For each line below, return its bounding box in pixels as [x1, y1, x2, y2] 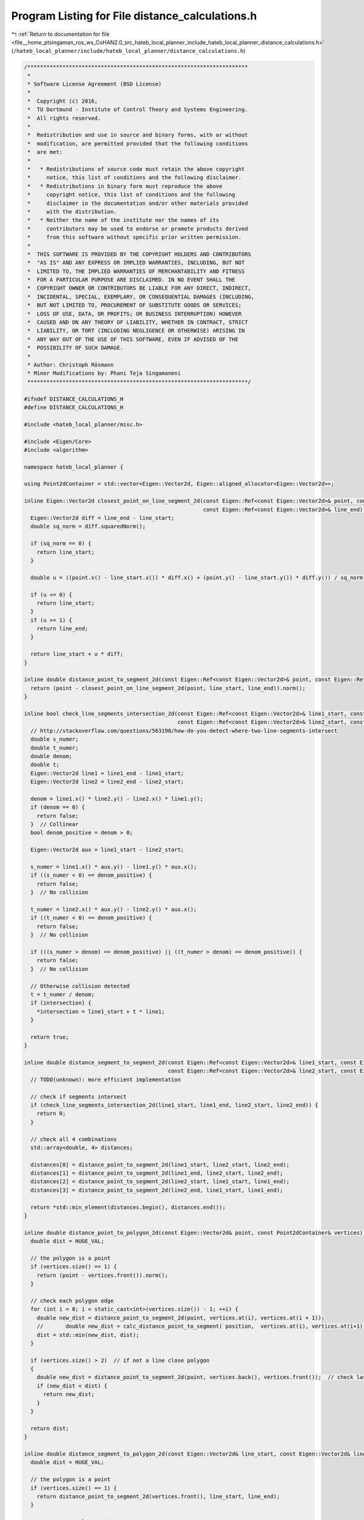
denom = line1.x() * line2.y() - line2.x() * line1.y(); [30, 795, 203, 802]
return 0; [36, 1110, 66, 1117]
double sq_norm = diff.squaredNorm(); [30, 523, 146, 530]
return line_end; [36, 625, 89, 632]
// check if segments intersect [30, 1093, 127, 1100]
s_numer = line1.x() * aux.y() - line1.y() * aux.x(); [30, 863, 197, 871]
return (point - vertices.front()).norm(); [36, 1271, 168, 1279]
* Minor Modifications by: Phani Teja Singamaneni [27, 370, 181, 377]
